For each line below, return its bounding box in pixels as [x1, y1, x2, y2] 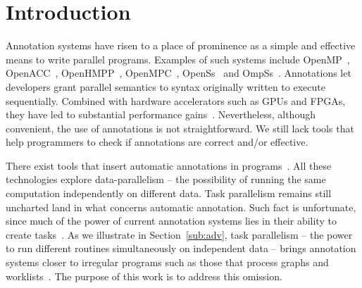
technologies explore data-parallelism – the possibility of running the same [6, 172, 326, 187]
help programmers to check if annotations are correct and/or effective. [6, 134, 308, 149]
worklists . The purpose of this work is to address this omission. [6, 268, 282, 283]
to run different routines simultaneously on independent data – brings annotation [6, 241, 356, 256]
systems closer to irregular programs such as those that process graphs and [6, 255, 329, 270]
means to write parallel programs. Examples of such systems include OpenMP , [6, 51, 350, 66]
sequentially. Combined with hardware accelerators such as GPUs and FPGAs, [6, 93, 346, 108]
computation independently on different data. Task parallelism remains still [6, 186, 332, 201]
